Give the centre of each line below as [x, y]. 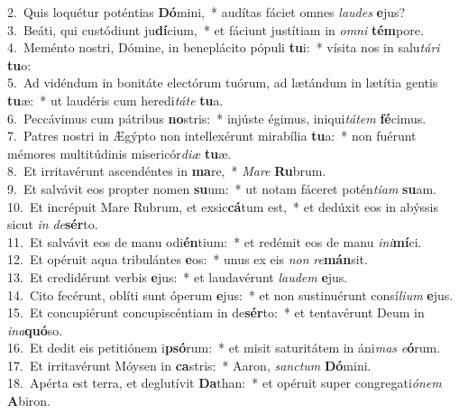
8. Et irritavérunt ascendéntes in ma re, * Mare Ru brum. [167, 171]
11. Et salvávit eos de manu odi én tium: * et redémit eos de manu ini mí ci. [215, 241]
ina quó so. [35, 330]
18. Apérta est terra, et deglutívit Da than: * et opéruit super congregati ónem [225, 383]
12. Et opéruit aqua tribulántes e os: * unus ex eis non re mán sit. [188, 259]
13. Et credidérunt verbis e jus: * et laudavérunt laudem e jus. [178, 276]
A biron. [29, 401]
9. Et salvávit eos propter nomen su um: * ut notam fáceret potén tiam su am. [222, 188]
